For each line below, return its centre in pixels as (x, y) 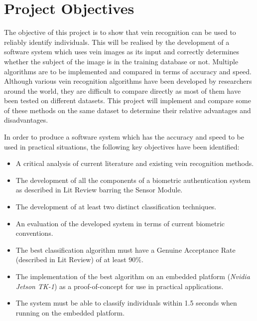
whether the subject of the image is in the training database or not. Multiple (121, 61)
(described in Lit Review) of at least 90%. (79, 259)
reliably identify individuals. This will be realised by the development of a (117, 42)
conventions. (34, 233)
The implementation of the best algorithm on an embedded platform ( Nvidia (133, 276)
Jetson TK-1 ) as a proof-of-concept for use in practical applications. (120, 286)
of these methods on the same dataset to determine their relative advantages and (128, 110)
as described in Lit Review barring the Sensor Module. (99, 190)
